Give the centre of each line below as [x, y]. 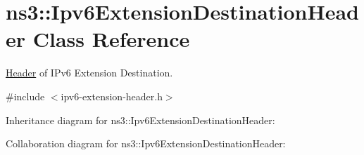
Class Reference [111, 39]
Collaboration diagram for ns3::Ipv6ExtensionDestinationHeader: [146, 143]
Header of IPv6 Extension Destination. [89, 73]
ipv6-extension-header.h [112, 96]
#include [25, 96]
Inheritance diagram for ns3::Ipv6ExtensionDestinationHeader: [140, 120]
